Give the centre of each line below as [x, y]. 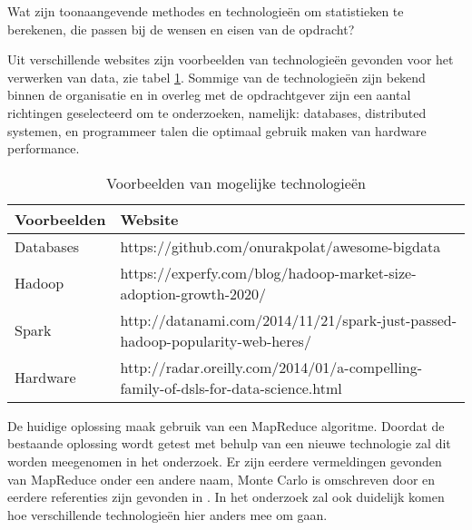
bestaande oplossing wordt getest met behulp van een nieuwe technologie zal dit [229, 443]
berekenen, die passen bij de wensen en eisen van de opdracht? [181, 29]
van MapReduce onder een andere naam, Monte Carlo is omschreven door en [221, 479]
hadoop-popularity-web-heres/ [216, 340]
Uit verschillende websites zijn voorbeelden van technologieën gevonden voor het [231, 59]
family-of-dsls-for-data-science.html [231, 388]
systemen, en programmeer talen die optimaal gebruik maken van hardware [217, 130]
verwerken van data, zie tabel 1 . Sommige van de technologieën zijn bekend [216, 77]
